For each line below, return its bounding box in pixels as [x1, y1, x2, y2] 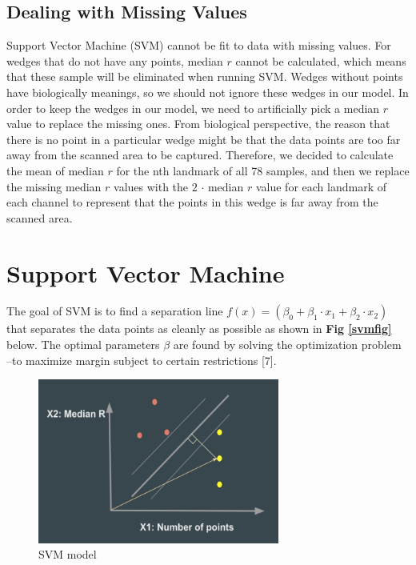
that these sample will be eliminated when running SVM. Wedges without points [6, 68, 403, 85]
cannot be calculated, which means [235, 52, 406, 69]
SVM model [38, 546, 97, 563]
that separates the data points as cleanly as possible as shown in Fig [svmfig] [6, 320, 392, 337]
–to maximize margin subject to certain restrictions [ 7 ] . [6, 351, 277, 368]
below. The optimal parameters [6, 336, 160, 353]
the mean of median [6, 162, 104, 178]
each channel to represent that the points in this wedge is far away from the [6, 194, 378, 210]
